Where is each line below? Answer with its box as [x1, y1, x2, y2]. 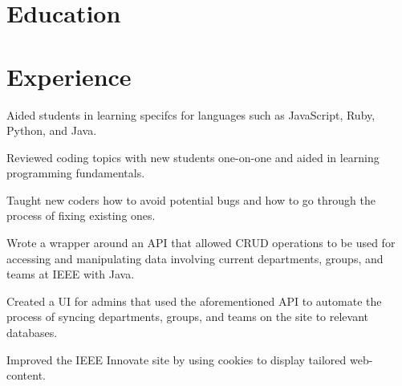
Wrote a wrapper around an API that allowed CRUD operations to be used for [6, 234, 396, 251]
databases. [6, 324, 58, 341]
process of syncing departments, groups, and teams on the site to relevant [6, 308, 368, 325]
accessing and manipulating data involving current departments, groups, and [6, 250, 384, 266]
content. [6, 367, 46, 384]
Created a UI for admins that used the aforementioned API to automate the [6, 292, 382, 309]
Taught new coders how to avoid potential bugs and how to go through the [6, 191, 376, 208]
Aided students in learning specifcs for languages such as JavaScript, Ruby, [6, 106, 376, 123]
